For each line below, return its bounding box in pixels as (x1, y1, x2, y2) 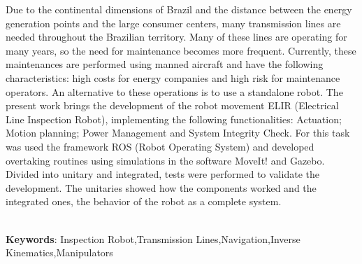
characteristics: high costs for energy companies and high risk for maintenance (6, 70, 340, 85)
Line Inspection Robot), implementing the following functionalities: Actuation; (6, 111, 342, 126)
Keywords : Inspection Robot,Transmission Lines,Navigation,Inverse (6, 231, 301, 246)
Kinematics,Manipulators (6, 245, 113, 260)
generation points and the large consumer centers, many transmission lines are (6, 15, 341, 30)
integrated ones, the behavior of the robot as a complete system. (6, 194, 282, 209)
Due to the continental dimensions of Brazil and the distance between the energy (6, 2, 352, 16)
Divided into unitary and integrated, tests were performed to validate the (6, 167, 319, 181)
